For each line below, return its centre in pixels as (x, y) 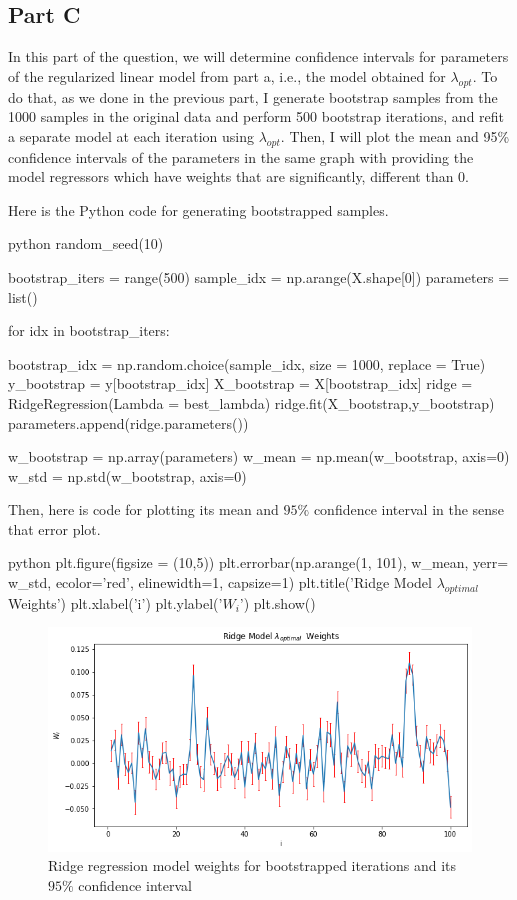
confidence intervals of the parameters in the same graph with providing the (241, 156)
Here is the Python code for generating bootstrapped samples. (198, 209)
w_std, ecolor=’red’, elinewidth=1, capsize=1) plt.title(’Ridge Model (220, 582)
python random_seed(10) (86, 243)
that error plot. (54, 528)
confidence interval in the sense (408, 509)
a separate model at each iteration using (131, 135)
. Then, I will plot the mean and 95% (395, 135)
